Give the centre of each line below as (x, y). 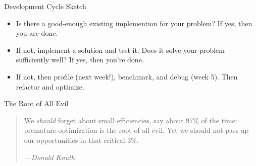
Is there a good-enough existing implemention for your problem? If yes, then (134, 23)
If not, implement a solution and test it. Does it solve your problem (120, 50)
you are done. (37, 33)
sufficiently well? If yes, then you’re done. (80, 60)
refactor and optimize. (50, 86)
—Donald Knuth (49, 157)
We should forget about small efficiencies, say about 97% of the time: (131, 120)
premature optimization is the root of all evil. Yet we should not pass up (136, 130)
